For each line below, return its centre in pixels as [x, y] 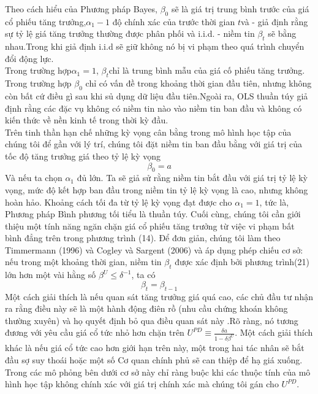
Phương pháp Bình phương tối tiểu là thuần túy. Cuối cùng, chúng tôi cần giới [153, 214]
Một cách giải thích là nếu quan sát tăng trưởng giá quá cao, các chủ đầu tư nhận [159, 296]
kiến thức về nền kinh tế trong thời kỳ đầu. [87, 120]
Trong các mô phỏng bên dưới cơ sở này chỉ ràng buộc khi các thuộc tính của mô [158, 372]
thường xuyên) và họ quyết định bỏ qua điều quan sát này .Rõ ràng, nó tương [152, 320]
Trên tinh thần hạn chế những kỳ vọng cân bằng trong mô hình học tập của [148, 132]
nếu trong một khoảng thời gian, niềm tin [83, 262]
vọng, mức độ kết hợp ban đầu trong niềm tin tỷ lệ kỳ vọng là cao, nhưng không [157, 189]
